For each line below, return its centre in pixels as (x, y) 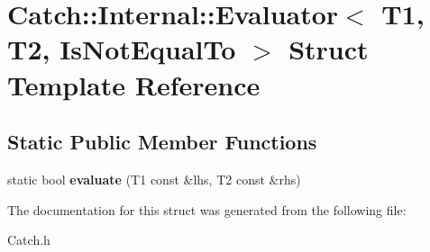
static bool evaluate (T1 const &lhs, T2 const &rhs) (154, 179)
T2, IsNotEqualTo (122, 49)
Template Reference (134, 84)
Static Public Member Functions (162, 142)
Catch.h (29, 240)
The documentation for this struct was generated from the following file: (207, 209)
